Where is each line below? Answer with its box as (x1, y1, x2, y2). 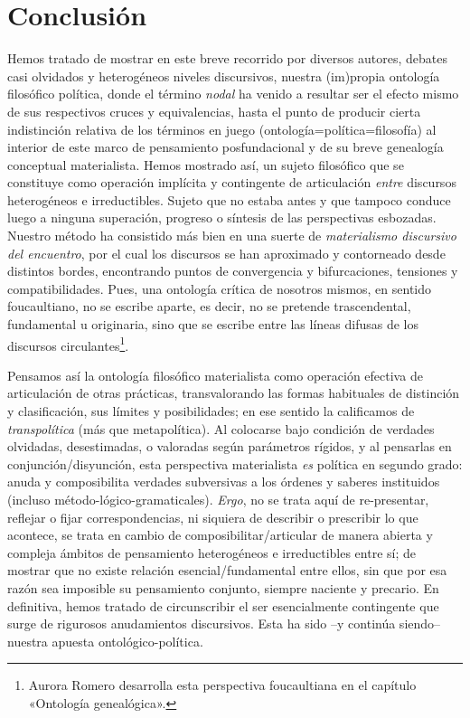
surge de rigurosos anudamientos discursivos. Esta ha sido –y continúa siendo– (7, 614, 441, 633)
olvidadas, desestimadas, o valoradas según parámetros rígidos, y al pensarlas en (7, 437, 452, 456)
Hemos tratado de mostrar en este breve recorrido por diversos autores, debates (7, 49, 447, 68)
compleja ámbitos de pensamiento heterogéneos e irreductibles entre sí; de (7, 543, 416, 562)
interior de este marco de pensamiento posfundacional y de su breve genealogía (7, 137, 444, 156)
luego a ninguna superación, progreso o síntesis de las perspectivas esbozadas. (7, 208, 437, 227)
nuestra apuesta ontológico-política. (7, 631, 203, 650)
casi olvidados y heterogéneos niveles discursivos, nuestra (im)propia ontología (7, 66, 440, 85)
